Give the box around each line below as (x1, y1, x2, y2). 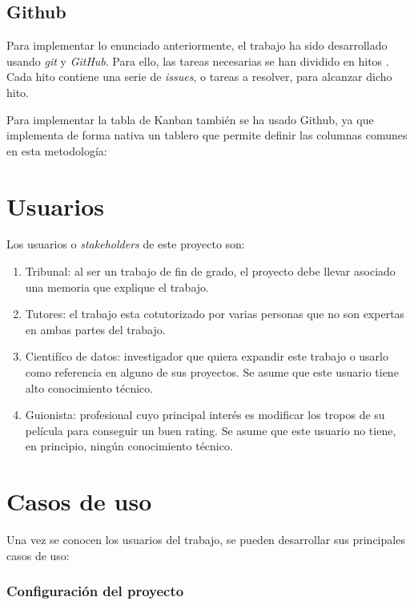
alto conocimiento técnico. (25, 379, 154, 396)
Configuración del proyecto (6, 581, 184, 601)
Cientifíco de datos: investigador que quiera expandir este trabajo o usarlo (25, 348, 388, 365)
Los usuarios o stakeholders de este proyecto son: (6, 236, 245, 252)
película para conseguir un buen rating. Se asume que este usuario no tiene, (25, 421, 396, 438)
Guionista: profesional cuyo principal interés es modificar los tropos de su (25, 406, 385, 423)
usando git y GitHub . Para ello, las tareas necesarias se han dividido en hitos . (6, 52, 389, 69)
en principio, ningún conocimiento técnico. (25, 438, 233, 454)
